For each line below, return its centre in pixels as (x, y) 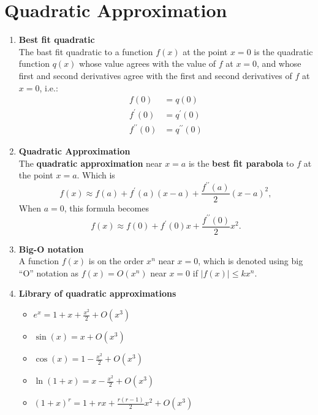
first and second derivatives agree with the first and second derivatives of (155, 75)
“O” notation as (49, 272)
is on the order (116, 261)
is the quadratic (283, 51)
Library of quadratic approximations (97, 293)
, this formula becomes (106, 207)
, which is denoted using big (251, 261)
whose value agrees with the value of (148, 63)
